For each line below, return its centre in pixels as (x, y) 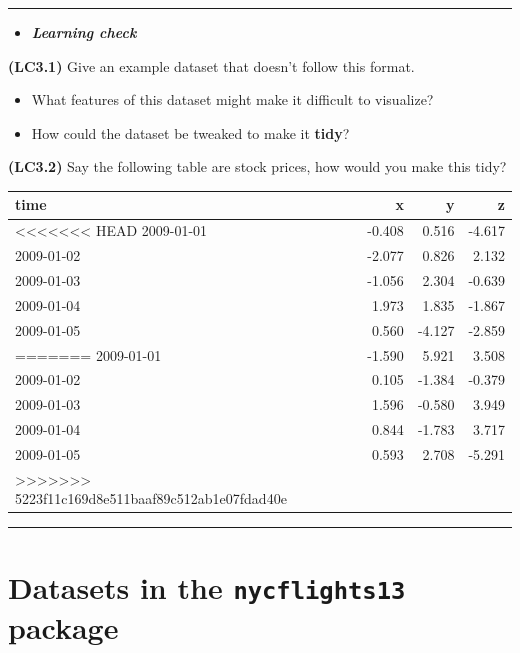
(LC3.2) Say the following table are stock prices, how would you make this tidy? (257, 166)
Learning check (84, 32)
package (63, 626)
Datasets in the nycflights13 (207, 586)
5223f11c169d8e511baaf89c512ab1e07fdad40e (151, 498)
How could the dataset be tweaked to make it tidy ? (190, 132)
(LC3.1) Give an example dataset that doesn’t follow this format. (211, 65)
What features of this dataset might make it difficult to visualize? (232, 99)
